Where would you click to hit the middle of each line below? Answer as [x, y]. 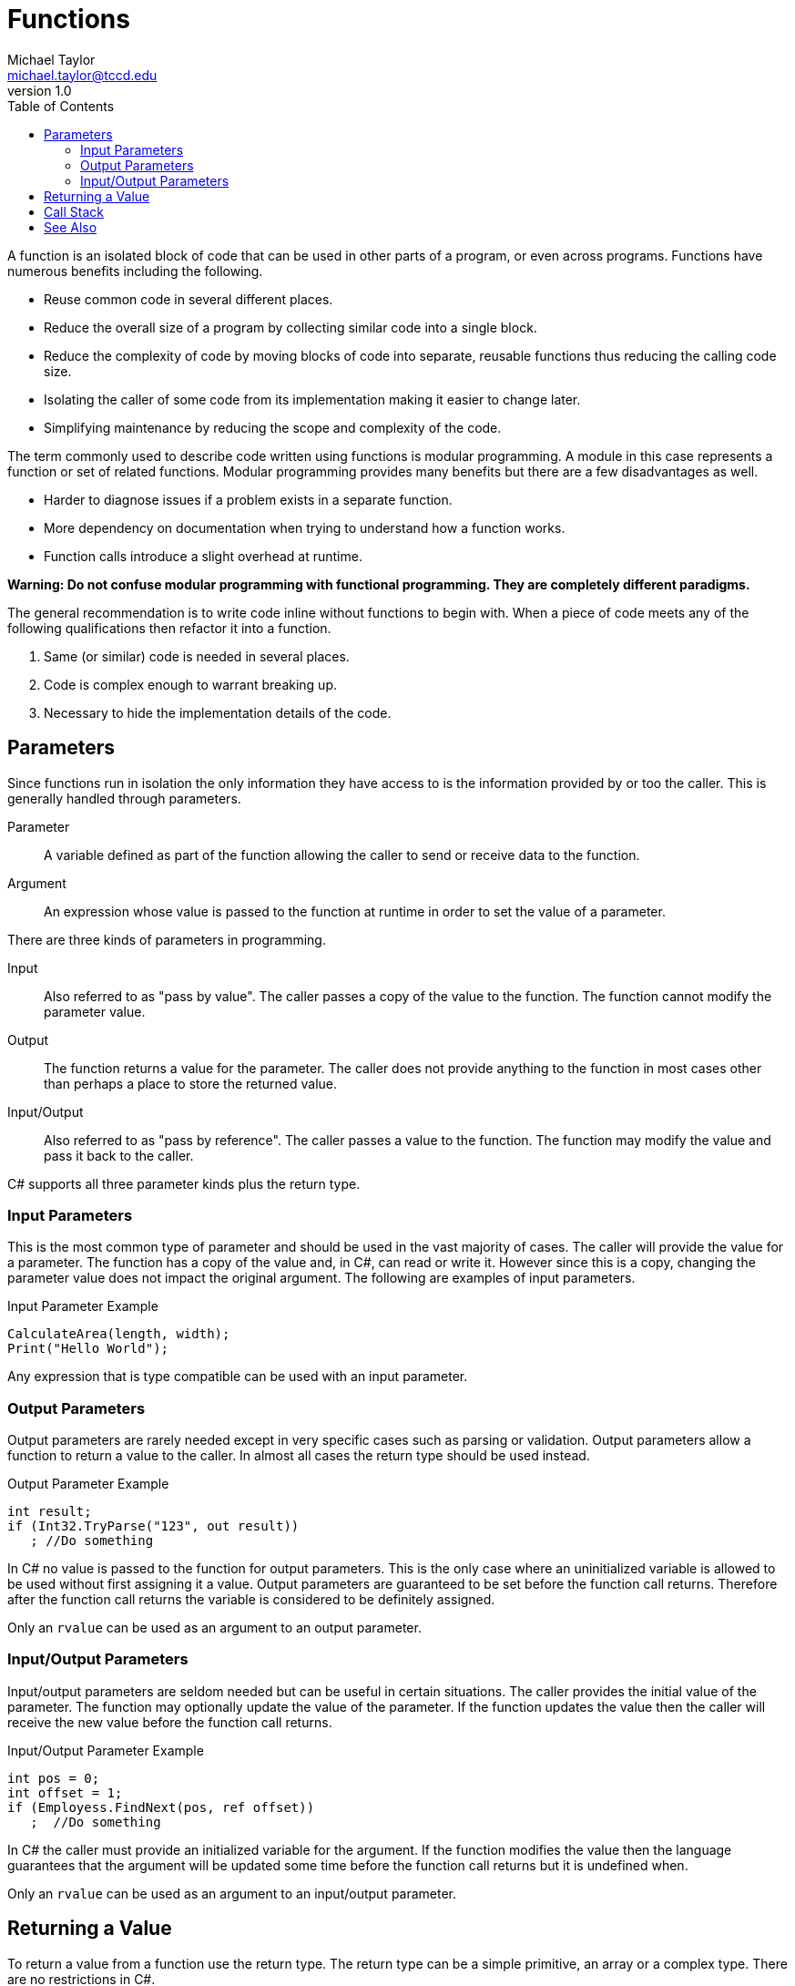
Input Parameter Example [83, 1306]
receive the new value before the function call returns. [170, 1722]
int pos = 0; [54, 1778]
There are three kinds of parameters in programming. [167, 939]
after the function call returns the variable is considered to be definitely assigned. [251, 1600]
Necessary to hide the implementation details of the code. [218, 712]
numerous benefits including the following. [135, 271]
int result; [50, 1512]
